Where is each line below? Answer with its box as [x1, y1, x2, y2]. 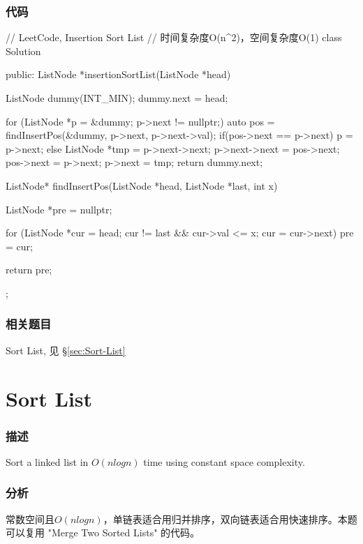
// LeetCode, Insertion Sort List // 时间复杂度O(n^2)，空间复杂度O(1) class [6, 30, 342, 45]
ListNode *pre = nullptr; [6, 202, 112, 216]
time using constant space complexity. [143, 454, 305, 469]
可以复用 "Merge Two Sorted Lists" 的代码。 [6, 525, 200, 540]
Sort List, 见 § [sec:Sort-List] [6, 342, 126, 357]
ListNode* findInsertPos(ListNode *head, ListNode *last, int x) [6, 178, 278, 192]
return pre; [6, 262, 52, 277]
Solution [6, 43, 41, 58]
